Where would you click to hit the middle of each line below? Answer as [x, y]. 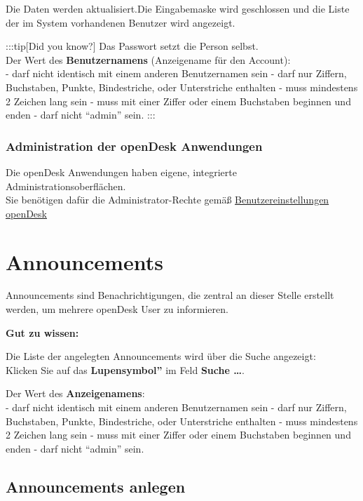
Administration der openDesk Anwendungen [134, 146]
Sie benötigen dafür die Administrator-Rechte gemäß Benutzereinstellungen [167, 200]
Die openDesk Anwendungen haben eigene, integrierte [121, 172]
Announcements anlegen [96, 486]
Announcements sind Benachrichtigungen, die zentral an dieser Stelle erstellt [170, 295]
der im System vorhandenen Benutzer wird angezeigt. [121, 22]
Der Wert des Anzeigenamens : [75, 393]
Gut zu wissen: [42, 332]
